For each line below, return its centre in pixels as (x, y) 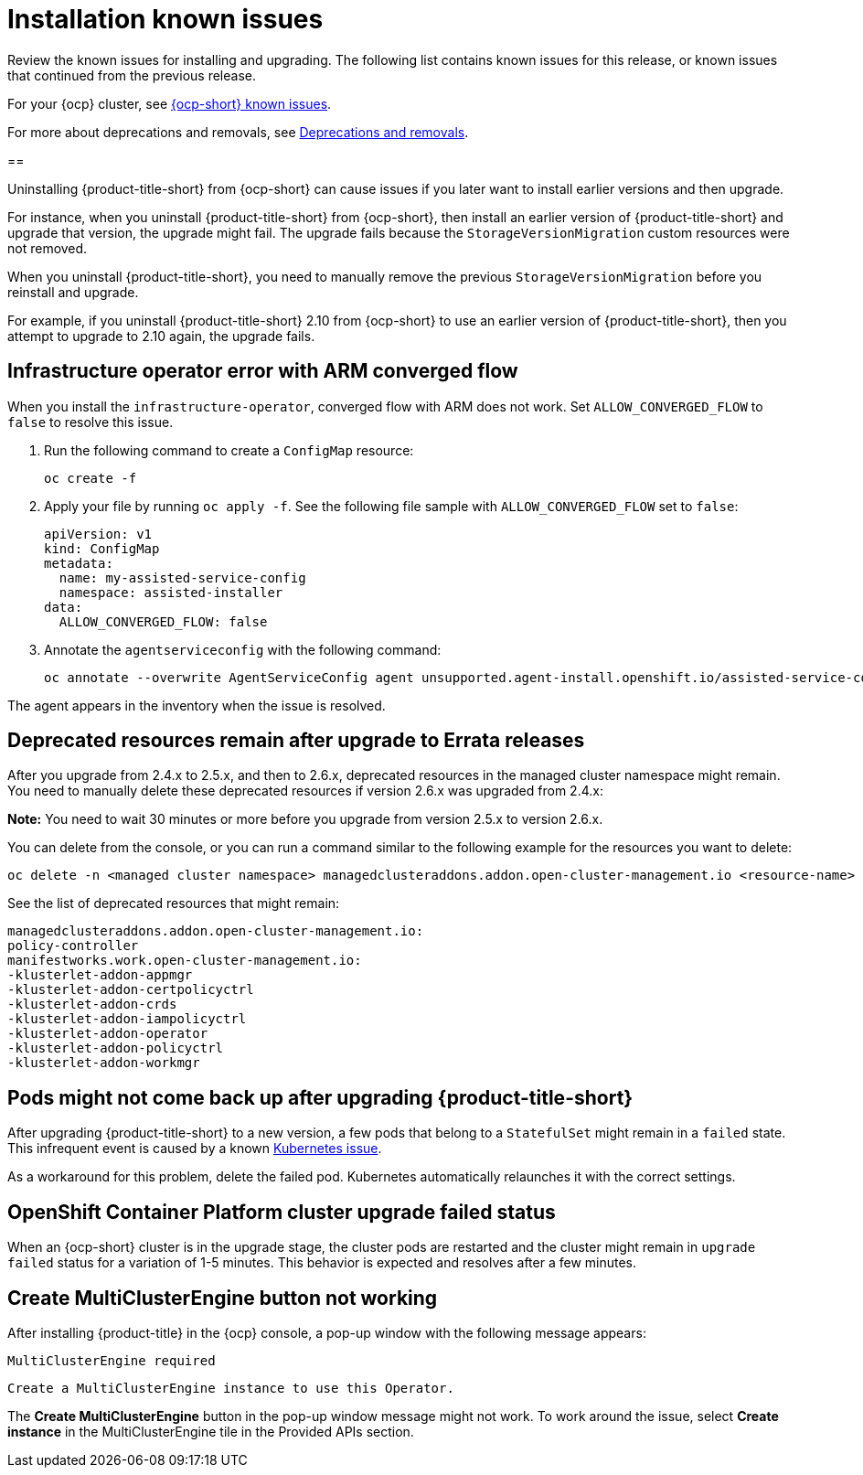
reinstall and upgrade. (73, 292)
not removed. (48, 248)
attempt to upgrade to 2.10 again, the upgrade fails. (161, 336)
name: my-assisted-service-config (182, 577)
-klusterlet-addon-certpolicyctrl (131, 990)
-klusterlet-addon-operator (108, 1034)
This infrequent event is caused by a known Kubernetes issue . (195, 1149)
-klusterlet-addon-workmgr (104, 1063)
